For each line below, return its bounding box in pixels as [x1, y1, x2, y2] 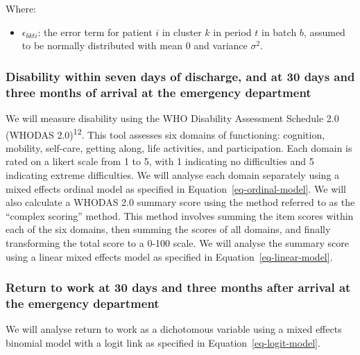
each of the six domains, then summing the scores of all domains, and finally [6, 222, 331, 236]
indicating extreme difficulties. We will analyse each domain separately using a [6, 167, 340, 182]
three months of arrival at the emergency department [6, 83, 311, 101]
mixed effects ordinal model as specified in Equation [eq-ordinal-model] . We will [6, 181, 346, 196]
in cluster [162, 24, 202, 39]
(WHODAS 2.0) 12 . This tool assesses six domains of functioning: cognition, [6, 125, 325, 141]
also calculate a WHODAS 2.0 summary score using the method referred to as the [6, 195, 355, 209]
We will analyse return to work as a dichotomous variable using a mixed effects [6, 322, 342, 336]
